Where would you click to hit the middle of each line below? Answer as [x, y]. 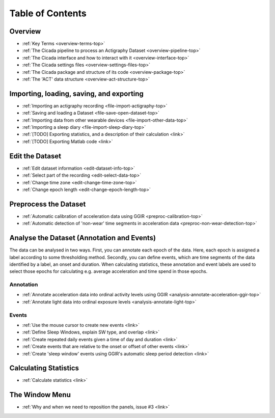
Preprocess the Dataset [48, 204]
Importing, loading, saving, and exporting [76, 93]
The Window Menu [40, 395]
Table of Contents [48, 13]
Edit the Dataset [35, 156]
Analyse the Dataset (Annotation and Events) [83, 238]
